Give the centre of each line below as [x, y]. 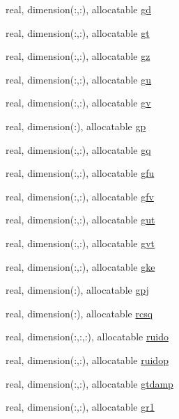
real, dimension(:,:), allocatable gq [78, 149]
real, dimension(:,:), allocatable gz [78, 56]
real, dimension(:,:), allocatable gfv [80, 196]
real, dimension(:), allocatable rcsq [79, 313]
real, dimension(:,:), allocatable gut [80, 220]
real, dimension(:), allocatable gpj [77, 290]
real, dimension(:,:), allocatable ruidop [87, 359]
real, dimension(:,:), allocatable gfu [80, 173]
